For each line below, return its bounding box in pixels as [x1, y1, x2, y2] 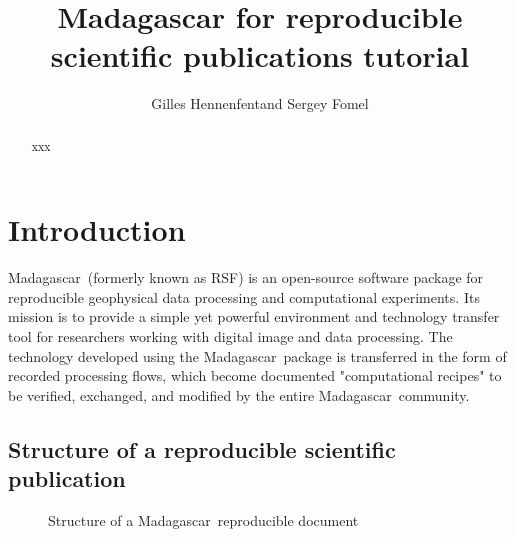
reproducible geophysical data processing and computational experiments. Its [8, 286, 480, 307]
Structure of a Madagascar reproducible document [48, 510, 359, 531]
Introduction [8, 209, 186, 250]
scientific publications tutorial [50, 35, 470, 76]
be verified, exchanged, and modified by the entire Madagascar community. [8, 384, 470, 405]
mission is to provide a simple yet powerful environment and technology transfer [8, 306, 500, 327]
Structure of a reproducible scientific [8, 433, 396, 464]
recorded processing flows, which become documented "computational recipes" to [8, 365, 502, 386]
